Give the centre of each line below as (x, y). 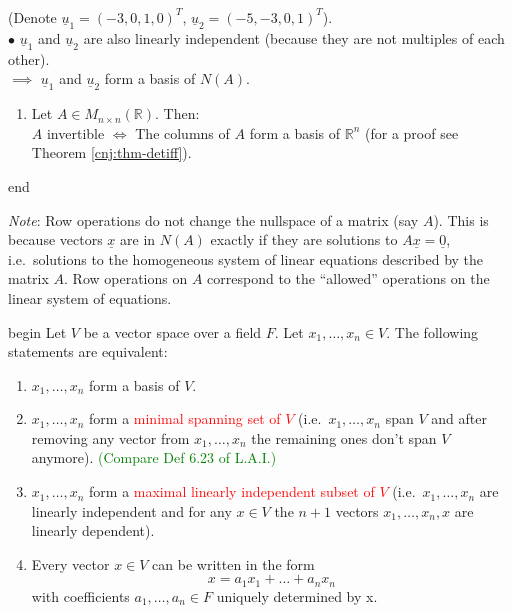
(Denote (32, 16)
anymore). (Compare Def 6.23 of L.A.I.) (154, 457)
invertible (75, 132)
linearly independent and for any (131, 510)
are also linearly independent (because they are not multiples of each (294, 37)
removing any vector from (110, 437)
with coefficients (80, 595)
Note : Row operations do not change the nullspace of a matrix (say (213, 219)
